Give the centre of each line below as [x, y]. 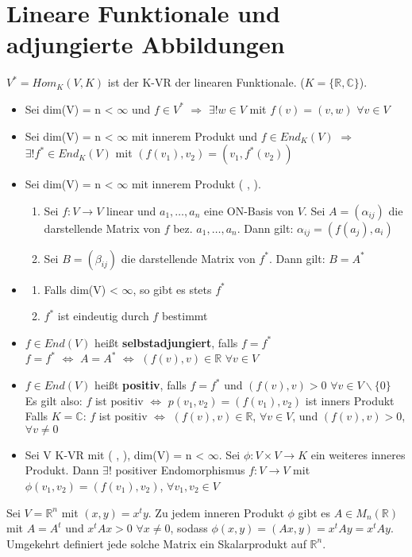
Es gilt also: [54, 400]
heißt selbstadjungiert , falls [166, 342]
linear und [131, 210]
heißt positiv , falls [141, 385]
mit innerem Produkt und [194, 135]
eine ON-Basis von [249, 210]
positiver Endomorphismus [180, 470]
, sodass [189, 528]
